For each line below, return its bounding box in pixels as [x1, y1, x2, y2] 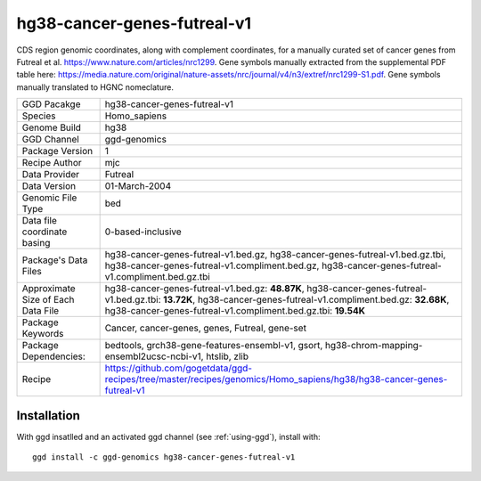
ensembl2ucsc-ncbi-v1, [104, 350, 204, 363]
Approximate [21, 282, 76, 295]
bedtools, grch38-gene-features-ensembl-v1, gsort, [104, 339, 323, 352]
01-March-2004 [104, 180, 172, 192]
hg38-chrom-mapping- [325, 339, 423, 352]
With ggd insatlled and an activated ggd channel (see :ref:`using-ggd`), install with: [16, 431, 321, 442]
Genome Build [21, 121, 82, 134]
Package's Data [21, 254, 88, 266]
